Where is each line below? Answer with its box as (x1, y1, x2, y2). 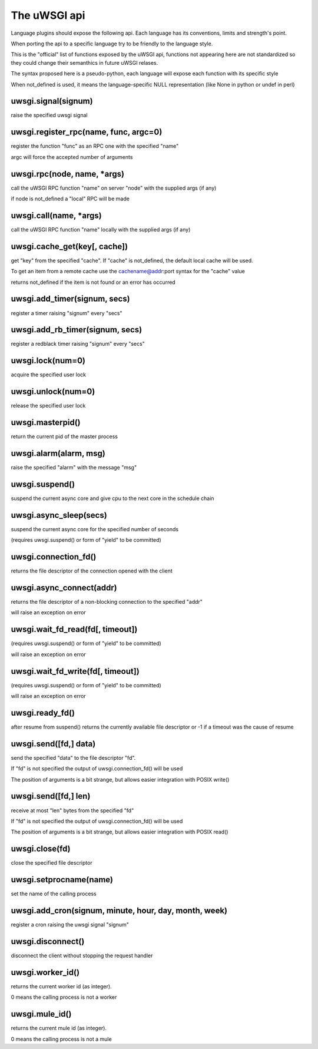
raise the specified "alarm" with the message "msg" (11, 464, 137, 471)
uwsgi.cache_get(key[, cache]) (11, 241, 128, 252)
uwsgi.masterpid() (11, 418, 81, 428)
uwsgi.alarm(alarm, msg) (11, 448, 105, 458)
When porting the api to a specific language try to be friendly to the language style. (11, 40, 213, 47)
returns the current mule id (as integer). (11, 1025, 107, 1032)
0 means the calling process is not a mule (11, 1035, 112, 1043)
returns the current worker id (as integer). (11, 982, 112, 990)
